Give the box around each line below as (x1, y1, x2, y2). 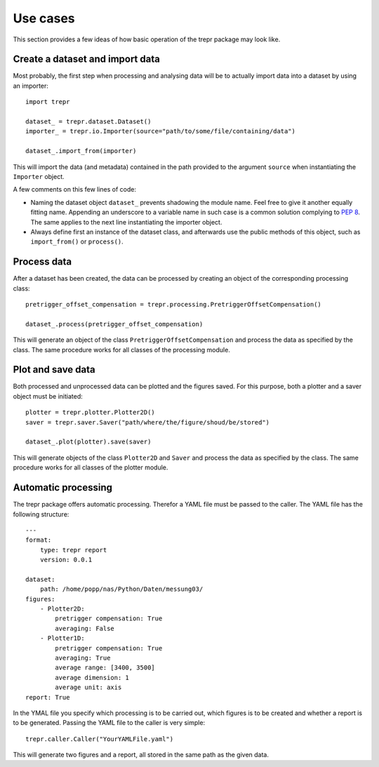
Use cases (13, 11, 75, 26)
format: (25, 536, 52, 544)
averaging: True (55, 653, 111, 662)
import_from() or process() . (30, 237, 124, 246)
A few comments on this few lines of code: (13, 185, 137, 194)
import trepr (25, 98, 70, 106)
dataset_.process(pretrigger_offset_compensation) (25, 320, 204, 328)
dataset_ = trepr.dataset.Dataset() (25, 118, 152, 126)
